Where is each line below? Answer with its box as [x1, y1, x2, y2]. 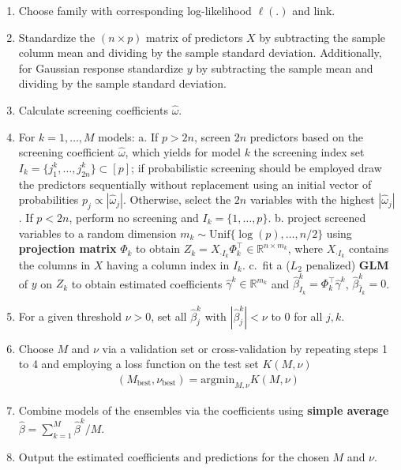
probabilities [18, 191, 79, 208]
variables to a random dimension [18, 224, 177, 241]
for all [294, 307, 323, 324]
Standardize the [18, 28, 96, 45]
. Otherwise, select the [122, 191, 231, 208]
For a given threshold [18, 307, 122, 324]
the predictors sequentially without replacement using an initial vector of [18, 175, 372, 192]
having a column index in [107, 256, 230, 273]
